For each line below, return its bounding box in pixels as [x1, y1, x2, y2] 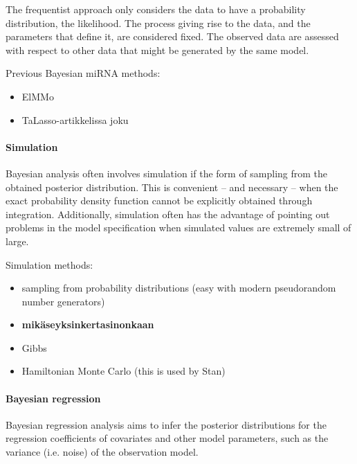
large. [6, 233, 29, 248]
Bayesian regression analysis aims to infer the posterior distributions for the [6, 417, 327, 431]
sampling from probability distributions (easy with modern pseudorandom [21, 280, 336, 295]
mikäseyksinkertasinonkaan [21, 317, 154, 332]
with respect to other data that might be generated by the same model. [6, 42, 309, 57]
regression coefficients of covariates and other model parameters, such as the [6, 431, 329, 445]
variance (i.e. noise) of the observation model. [6, 445, 199, 459]
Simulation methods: [6, 257, 93, 271]
